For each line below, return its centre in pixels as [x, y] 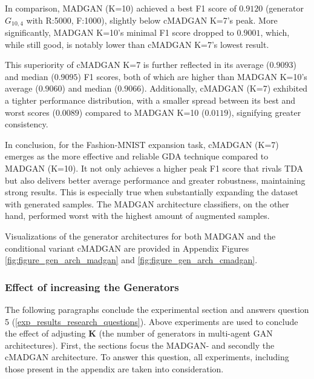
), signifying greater [265, 112]
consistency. [27, 124]
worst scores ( [30, 112]
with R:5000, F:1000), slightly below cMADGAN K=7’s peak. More [152, 20]
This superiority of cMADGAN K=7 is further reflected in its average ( [137, 65]
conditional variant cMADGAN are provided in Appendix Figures [127, 248]
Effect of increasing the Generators [92, 287]
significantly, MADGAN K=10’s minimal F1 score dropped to [119, 32]
